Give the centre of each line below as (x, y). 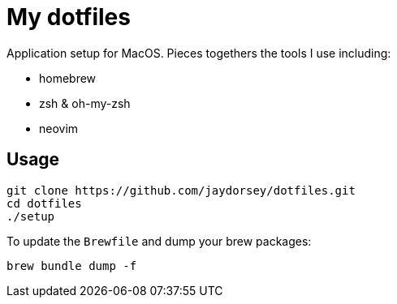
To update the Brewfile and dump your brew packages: (159, 241)
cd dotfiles (44, 203)
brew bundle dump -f (72, 265)
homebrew (68, 78)
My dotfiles (69, 17)
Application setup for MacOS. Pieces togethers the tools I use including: (199, 53)
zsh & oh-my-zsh (85, 103)
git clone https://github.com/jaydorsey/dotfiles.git (181, 190)
